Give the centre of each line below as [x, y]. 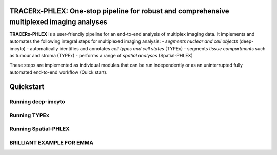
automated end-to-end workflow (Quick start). [58, 72]
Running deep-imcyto [37, 101]
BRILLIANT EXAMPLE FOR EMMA [52, 142]
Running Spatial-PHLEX [39, 129]
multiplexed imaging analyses [58, 22]
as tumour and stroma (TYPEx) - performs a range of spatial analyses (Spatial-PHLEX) [101, 56]
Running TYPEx [29, 115]
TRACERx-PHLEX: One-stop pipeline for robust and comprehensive [119, 11]
